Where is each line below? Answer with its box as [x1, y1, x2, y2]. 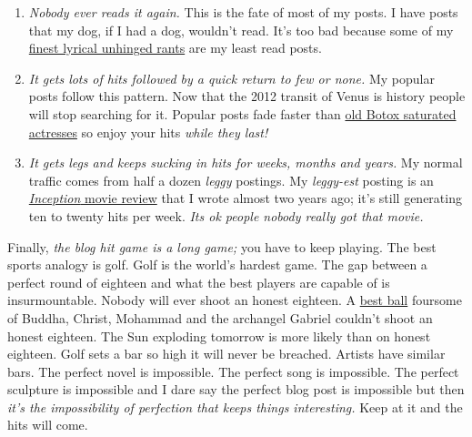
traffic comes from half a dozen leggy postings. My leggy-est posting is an [28, 170, 434, 189]
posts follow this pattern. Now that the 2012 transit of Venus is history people [28, 86, 466, 106]
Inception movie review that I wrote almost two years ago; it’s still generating [28, 188, 462, 208]
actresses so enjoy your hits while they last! [28, 122, 268, 141]
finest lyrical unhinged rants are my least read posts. [28, 38, 322, 57]
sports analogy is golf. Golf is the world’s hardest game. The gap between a [7, 255, 427, 274]
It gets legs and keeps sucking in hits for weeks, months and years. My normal [28, 153, 463, 172]
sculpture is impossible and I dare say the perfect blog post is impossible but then [7, 380, 465, 399]
